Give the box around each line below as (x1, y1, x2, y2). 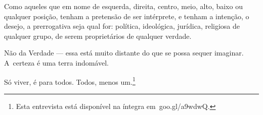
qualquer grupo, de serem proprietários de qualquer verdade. (4, 30, 192, 41)
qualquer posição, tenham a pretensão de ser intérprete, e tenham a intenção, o (4, 11, 249, 21)
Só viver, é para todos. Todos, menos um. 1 (4, 75, 136, 87)
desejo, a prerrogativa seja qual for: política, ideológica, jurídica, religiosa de (4, 21, 240, 31)
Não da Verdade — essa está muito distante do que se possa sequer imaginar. (4, 47, 244, 58)
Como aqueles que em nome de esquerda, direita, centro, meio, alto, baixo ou (4, 1, 243, 11)
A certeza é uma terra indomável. (4, 57, 109, 68)
